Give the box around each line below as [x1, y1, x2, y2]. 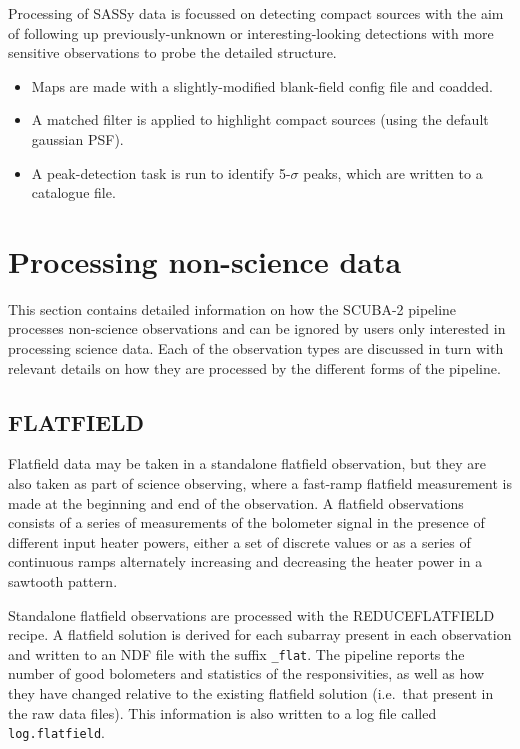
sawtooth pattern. [8, 571, 118, 592]
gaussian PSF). [31, 128, 124, 149]
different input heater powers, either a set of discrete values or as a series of [8, 531, 471, 552]
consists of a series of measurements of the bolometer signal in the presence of [8, 512, 485, 533]
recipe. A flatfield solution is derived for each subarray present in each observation [8, 624, 512, 645]
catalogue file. [31, 182, 116, 203]
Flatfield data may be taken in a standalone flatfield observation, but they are [8, 453, 487, 474]
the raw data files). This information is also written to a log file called [8, 702, 437, 723]
